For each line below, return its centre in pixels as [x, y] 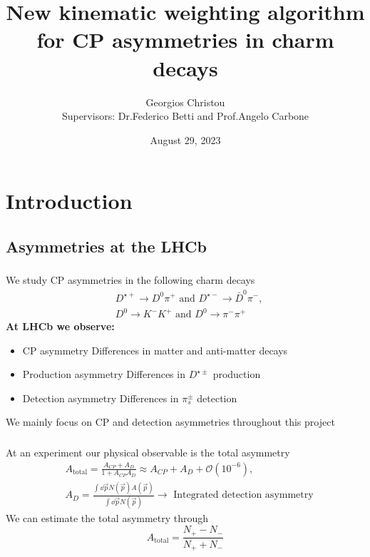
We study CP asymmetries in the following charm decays [130, 280]
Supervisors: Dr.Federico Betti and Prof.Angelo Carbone [185, 116]
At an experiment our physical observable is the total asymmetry [148, 452]
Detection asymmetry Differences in [101, 398]
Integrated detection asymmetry [243, 495]
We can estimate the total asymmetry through [107, 518]
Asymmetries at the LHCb [106, 246]
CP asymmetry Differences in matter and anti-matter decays [155, 350]
